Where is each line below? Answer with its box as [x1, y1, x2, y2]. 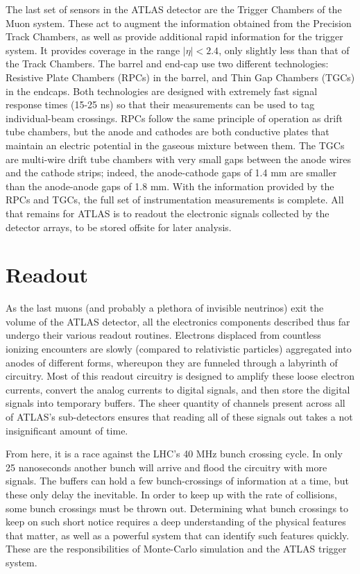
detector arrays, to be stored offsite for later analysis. [6, 219, 232, 234]
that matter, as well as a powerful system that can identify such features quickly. [6, 527, 350, 542]
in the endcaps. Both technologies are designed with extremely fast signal [6, 83, 318, 98]
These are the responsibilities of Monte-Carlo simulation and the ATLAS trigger [6, 541, 347, 556]
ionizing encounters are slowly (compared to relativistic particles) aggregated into [6, 341, 352, 355]
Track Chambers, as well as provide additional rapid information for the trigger [6, 29, 343, 44]
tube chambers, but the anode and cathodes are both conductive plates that [6, 124, 329, 139]
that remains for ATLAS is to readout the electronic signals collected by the [6, 205, 329, 220]
